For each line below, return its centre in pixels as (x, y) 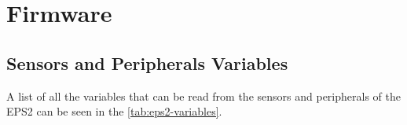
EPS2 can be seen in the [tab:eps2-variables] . (114, 111)
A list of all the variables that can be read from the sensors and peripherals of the (203, 96)
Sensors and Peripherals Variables (147, 63)
